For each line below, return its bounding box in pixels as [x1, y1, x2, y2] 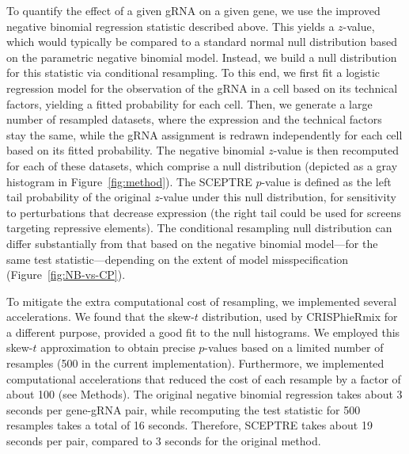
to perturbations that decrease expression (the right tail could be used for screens [6, 204, 401, 220]
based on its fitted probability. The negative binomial [6, 142, 265, 158]
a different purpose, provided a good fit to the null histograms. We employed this [6, 323, 400, 340]
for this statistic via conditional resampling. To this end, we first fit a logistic [6, 64, 380, 81]
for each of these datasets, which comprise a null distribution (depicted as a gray [6, 157, 398, 174]
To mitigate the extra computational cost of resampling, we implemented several [6, 292, 397, 309]
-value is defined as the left [261, 173, 392, 189]
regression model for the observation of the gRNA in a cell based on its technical [6, 79, 398, 96]
